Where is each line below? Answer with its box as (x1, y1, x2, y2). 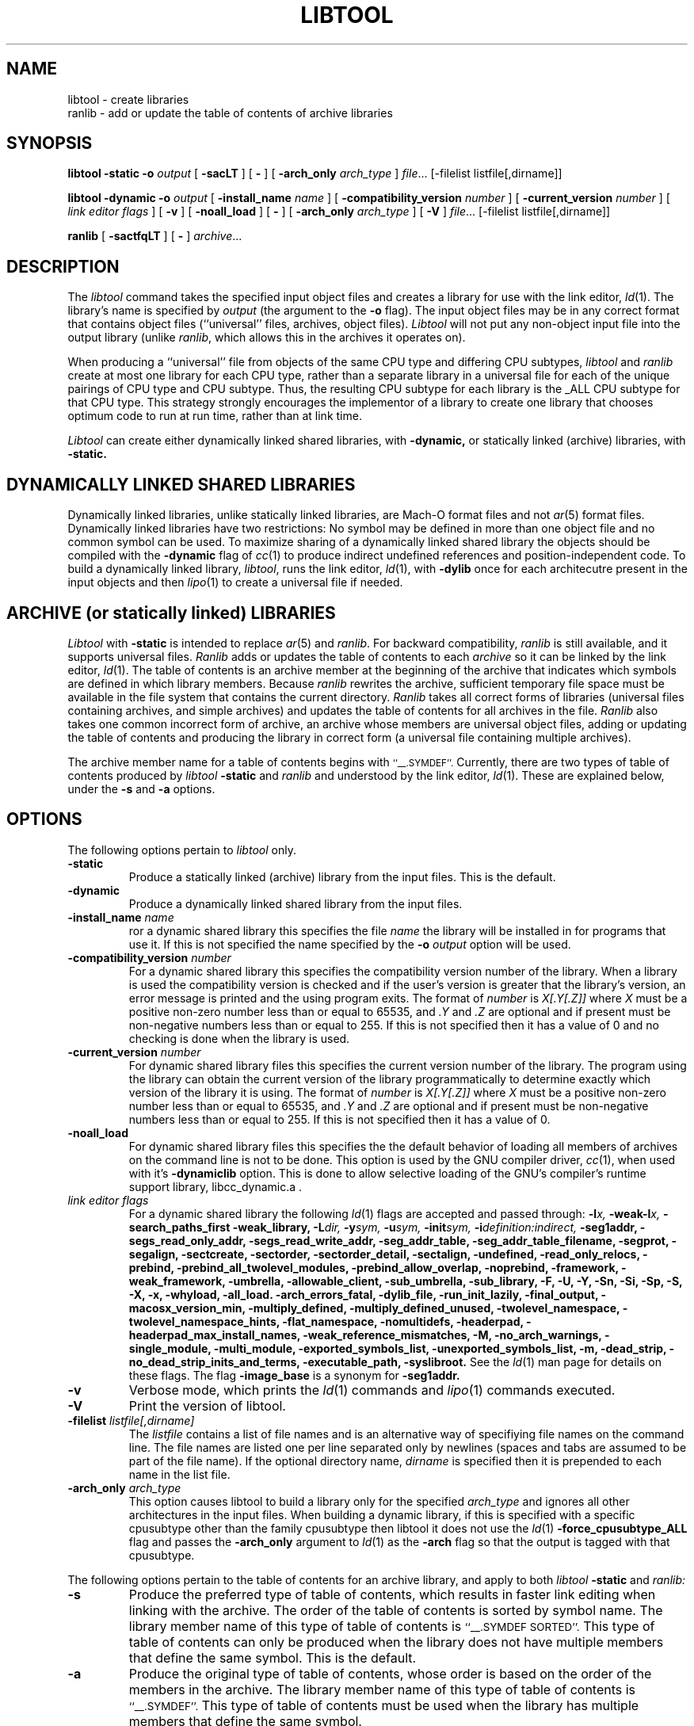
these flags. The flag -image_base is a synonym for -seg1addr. (128, 1368, 460, 1382)
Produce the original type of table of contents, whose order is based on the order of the (128, 1665, 652, 1682)
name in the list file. (128, 1467, 231, 1481)
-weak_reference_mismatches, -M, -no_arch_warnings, (303, 1327, 602, 1342)
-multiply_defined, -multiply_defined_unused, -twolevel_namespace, (248, 1300, 620, 1315)
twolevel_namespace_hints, (128, 1314, 280, 1328)
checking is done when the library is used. (128, 1031, 350, 1045)
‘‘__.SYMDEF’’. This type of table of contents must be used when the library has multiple (128, 1697, 639, 1713)
